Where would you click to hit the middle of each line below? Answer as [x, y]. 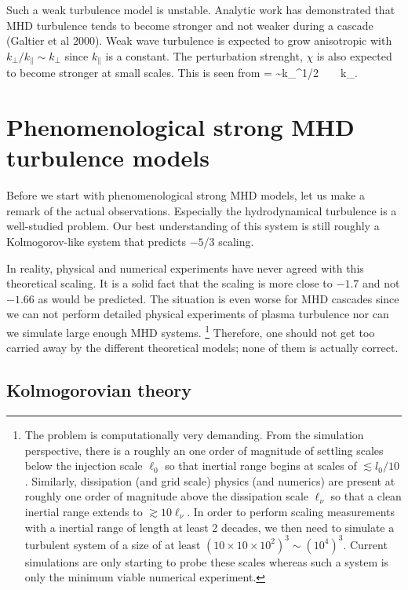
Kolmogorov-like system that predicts [96, 241]
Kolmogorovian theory [99, 390]
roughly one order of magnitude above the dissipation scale [167, 496]
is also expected [354, 55]
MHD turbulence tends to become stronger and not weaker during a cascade [190, 25]
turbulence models [108, 158]
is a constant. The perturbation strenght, [204, 55]
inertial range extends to [84, 511]
